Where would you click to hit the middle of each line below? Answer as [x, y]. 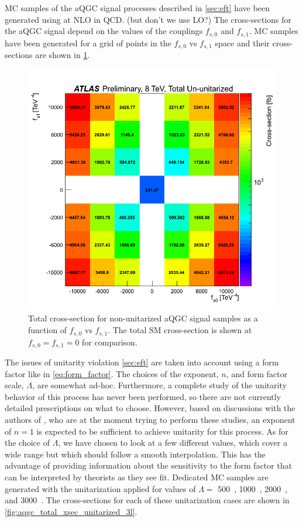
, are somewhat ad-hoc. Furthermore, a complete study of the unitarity [160, 385]
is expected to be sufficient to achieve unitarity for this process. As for [162, 431]
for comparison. [110, 342]
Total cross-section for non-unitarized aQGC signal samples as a [143, 318]
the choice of [27, 443]
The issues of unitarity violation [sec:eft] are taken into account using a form [142, 362]
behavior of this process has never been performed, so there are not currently [143, 396]
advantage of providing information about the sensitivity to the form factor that [149, 465]
